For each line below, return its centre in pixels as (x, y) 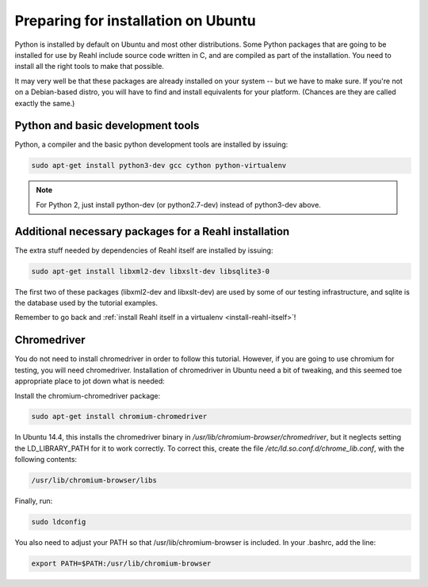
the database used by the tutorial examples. (86, 303)
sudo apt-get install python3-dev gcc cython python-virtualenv (159, 166)
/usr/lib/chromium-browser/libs (94, 480)
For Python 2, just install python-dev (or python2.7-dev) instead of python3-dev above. (178, 204)
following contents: (46, 459)
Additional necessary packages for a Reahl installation (152, 231)
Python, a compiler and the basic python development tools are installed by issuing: (151, 145)
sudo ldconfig (59, 522)
